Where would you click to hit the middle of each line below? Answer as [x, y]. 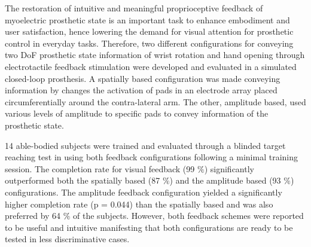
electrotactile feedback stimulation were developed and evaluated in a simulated [151, 66]
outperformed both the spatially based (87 [83, 180]
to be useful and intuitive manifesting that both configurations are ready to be [149, 227]
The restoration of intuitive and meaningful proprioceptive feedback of [134, 8]
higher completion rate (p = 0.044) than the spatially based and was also [139, 204]
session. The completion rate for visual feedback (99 [100, 168]
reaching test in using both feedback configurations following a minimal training [152, 157]
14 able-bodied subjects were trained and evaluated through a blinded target [145, 145]
